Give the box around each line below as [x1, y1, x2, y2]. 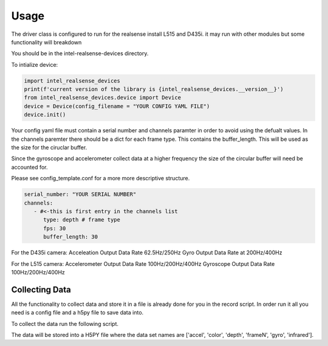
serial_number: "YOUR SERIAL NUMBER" [24, 191, 137, 198]
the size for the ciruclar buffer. [11, 144, 87, 151]
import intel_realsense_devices [24, 77, 121, 84]
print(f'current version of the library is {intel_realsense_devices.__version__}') [24, 86, 284, 93]
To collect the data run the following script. [11, 320, 118, 327]
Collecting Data [11, 284, 71, 294]
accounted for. [11, 163, 48, 171]
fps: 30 [43, 225, 66, 232]
